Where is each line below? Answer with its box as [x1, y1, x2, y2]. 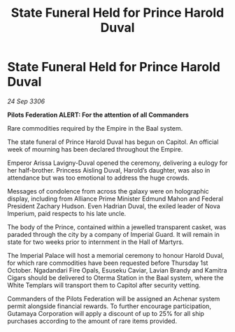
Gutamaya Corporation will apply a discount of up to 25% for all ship [7, 309, 205, 317]
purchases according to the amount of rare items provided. [7, 317, 177, 325]
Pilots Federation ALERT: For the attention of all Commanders [7, 110, 189, 119]
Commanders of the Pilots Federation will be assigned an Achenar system [7, 294, 220, 303]
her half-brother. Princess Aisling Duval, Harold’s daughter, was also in [7, 166, 211, 174]
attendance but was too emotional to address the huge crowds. [7, 173, 190, 182]
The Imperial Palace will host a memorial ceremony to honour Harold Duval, [7, 251, 225, 259]
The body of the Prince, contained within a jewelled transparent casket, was [7, 222, 227, 231]
